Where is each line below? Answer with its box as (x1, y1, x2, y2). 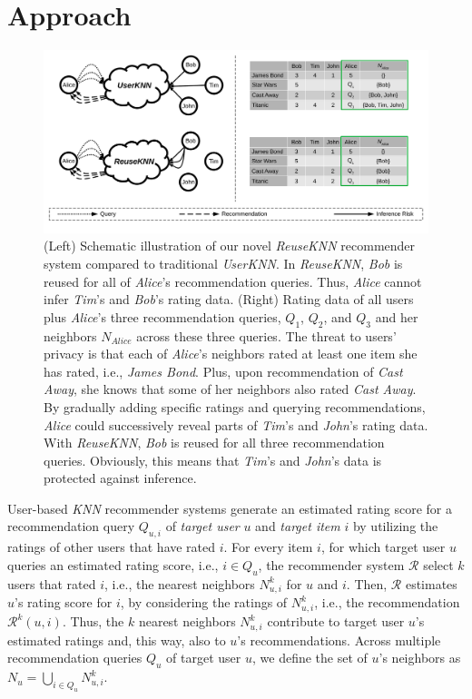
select (423, 555, 454, 574)
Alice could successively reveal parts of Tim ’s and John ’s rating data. (44, 415, 428, 434)
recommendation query (7, 517, 135, 536)
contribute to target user (267, 612, 405, 631)
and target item (255, 517, 340, 536)
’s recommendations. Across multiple (237, 630, 441, 649)
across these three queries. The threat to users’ (136, 326, 397, 345)
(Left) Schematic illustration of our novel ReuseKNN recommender (44, 236, 416, 255)
